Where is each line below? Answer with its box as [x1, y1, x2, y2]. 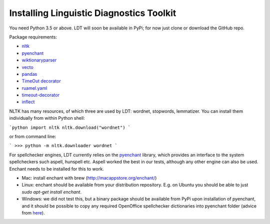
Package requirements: [9, 34, 57, 40]
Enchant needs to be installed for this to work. [9, 166, 104, 172]
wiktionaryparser [21, 57, 57, 63]
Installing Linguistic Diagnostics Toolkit [9, 7, 176, 18]
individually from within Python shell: [9, 115, 85, 121]
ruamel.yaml [21, 85, 47, 91]
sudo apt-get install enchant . [21, 189, 82, 195]
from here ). [21, 210, 45, 216]
